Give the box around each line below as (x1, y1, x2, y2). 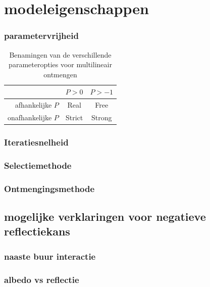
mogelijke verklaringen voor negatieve (4, 209, 206, 224)
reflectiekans (4, 223, 70, 239)
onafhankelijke (8, 112, 52, 123)
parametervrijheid (4, 29, 79, 42)
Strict (66, 112, 83, 123)
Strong (91, 112, 112, 123)
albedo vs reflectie (4, 273, 79, 285)
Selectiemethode (4, 159, 72, 171)
